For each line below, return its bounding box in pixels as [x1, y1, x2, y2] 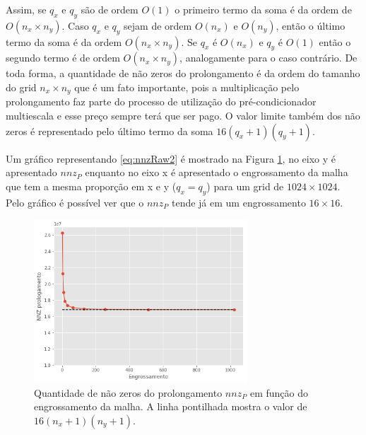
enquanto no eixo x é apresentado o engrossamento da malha [85, 165, 348, 180]
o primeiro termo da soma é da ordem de [175, 2, 352, 16]
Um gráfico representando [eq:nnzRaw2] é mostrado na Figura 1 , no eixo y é [6, 151, 336, 166]
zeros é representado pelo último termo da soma [6, 123, 213, 138]
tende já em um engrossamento [171, 195, 306, 209]
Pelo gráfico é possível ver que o [6, 195, 144, 209]
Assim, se [6, 2, 47, 16]
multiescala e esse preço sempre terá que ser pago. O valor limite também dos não [6, 108, 360, 123]
